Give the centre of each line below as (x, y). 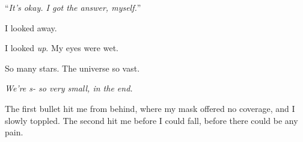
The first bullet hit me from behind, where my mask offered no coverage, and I (150, 108)
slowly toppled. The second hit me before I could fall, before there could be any (151, 120)
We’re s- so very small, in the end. (69, 88)
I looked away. (31, 27)
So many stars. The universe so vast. (72, 68)
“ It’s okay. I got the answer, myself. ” (73, 7)
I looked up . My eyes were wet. (62, 48)
